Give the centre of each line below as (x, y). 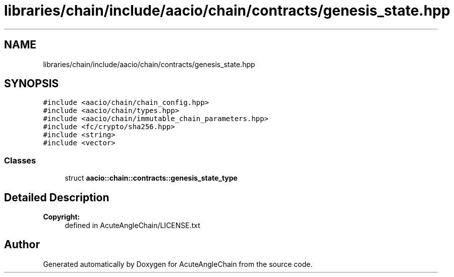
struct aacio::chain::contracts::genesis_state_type (151, 178)
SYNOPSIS (32, 84)
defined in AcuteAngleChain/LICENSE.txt (132, 226)
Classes (20, 160)
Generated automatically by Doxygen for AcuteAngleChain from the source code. (178, 264)
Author (22, 245)
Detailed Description (57, 197)
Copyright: (62, 217)
